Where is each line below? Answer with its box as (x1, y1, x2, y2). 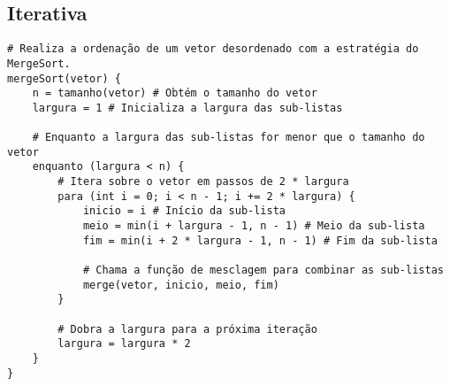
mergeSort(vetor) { (7, 72, 121, 85)
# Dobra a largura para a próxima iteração (57, 322, 317, 336)
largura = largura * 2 (57, 337, 191, 351)
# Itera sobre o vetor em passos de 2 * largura (57, 175, 349, 189)
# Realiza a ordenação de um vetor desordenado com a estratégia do (7, 42, 419, 56)
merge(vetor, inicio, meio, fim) (82, 278, 279, 291)
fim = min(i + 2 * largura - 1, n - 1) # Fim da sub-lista (82, 234, 438, 247)
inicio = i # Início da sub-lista (82, 205, 286, 218)
